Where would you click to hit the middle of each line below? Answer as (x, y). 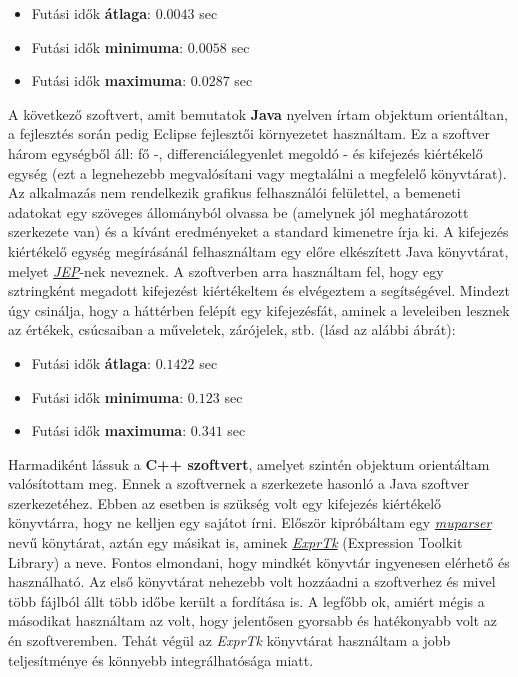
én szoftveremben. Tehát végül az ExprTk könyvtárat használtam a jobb (229, 640)
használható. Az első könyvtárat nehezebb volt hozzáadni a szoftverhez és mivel (252, 581)
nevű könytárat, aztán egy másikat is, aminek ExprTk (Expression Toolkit (235, 542)
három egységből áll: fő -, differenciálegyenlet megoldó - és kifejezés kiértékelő (245, 152)
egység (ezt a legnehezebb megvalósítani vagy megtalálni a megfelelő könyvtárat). (257, 172)
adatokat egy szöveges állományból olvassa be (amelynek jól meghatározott (238, 211)
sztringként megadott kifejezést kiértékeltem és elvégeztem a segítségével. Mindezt (259, 290)
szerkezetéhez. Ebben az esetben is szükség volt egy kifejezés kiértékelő (225, 502)
